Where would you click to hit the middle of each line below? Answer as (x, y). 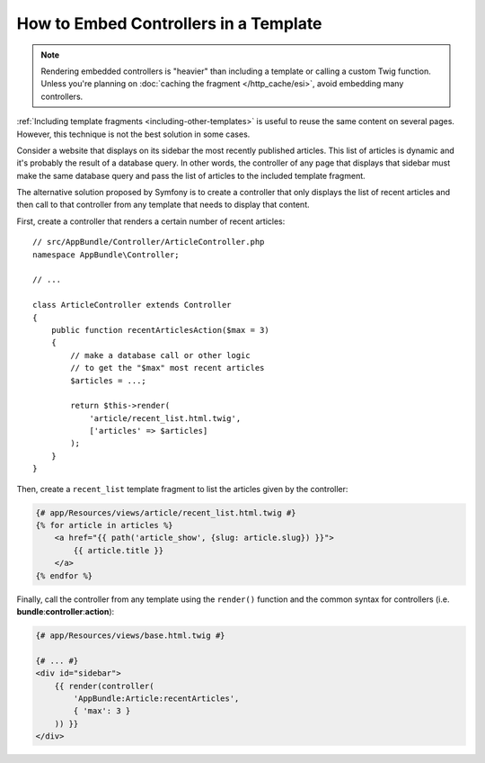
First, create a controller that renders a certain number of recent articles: (151, 221)
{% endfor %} (64, 575)
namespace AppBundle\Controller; (106, 255)
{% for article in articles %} (105, 525)
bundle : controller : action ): (66, 611)
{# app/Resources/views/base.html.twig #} (130, 635)
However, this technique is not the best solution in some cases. (133, 134)
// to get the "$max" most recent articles (168, 368)
